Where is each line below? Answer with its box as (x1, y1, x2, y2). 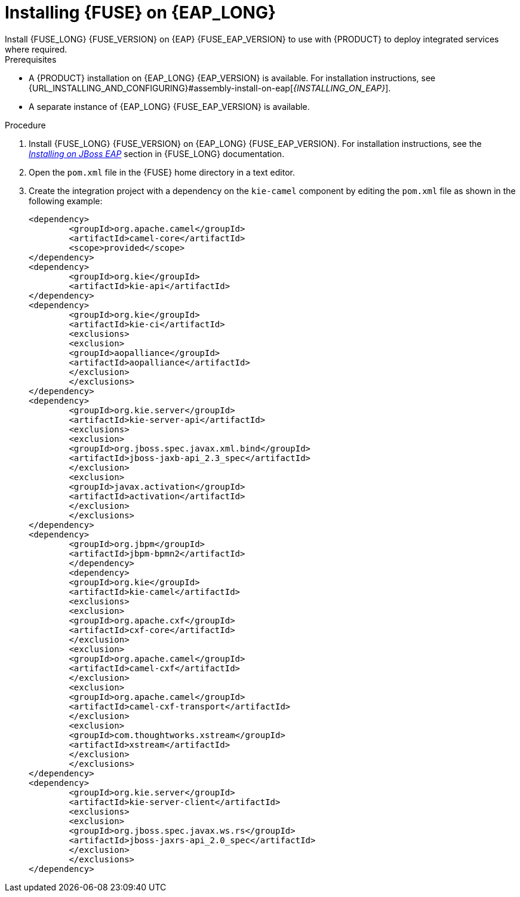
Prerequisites (5, 54, 57, 64)
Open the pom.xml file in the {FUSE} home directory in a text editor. (29, 167, 295, 177)
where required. (5, 44, 67, 54)
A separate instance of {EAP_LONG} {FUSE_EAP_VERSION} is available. (29, 101, 310, 112)
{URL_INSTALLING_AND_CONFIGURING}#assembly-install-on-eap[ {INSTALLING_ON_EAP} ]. (29, 82, 391, 93)
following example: (29, 195, 103, 206)
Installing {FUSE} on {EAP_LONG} (5, 2, 276, 23)
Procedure (5, 119, 46, 130)
